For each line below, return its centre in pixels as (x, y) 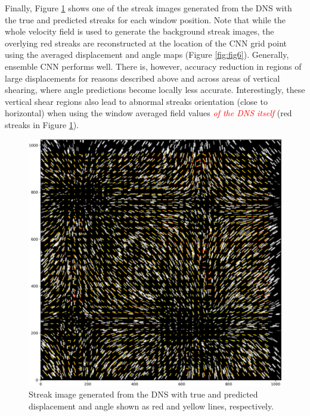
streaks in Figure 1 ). (42, 124)
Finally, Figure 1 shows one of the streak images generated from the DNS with (148, 8)
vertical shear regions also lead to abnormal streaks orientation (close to (136, 101)
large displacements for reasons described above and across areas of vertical (142, 78)
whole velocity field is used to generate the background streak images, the (139, 31)
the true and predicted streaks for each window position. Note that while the (145, 19)
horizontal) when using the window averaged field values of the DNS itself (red (148, 113)
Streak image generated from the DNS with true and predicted (143, 394)
